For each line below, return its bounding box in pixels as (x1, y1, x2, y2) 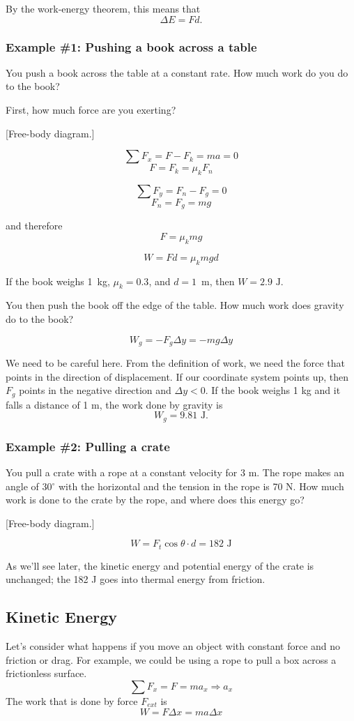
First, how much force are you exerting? (6, 103, 176, 116)
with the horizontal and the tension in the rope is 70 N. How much (58, 478, 344, 493)
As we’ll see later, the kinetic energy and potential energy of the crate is (6, 558, 314, 572)
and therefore (6, 218, 63, 233)
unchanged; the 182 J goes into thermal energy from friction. (6, 572, 265, 586)
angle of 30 (6, 478, 52, 493)
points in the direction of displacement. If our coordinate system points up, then (6, 369, 349, 384)
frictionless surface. (6, 666, 87, 681)
